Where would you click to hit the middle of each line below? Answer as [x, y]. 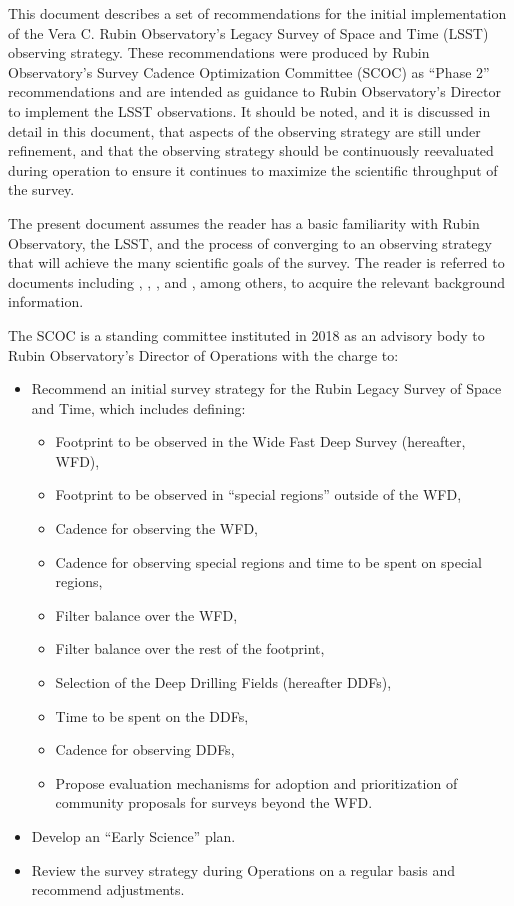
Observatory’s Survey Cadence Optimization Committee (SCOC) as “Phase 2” [249, 71]
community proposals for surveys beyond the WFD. [214, 802]
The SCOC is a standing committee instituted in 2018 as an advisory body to [246, 334]
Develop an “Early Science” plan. [133, 836]
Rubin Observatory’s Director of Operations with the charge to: [203, 354]
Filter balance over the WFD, [146, 614]
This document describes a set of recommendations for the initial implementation [257, 13]
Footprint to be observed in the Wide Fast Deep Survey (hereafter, [260, 441]
